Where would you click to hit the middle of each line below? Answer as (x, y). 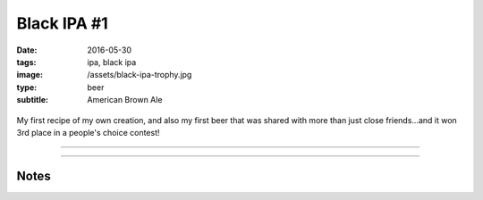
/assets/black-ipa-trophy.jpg (140, 75)
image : (30, 75)
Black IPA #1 (63, 23)
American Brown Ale (125, 100)
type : (27, 87)
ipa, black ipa (112, 62)
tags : (26, 62)
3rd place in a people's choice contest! (88, 132)
